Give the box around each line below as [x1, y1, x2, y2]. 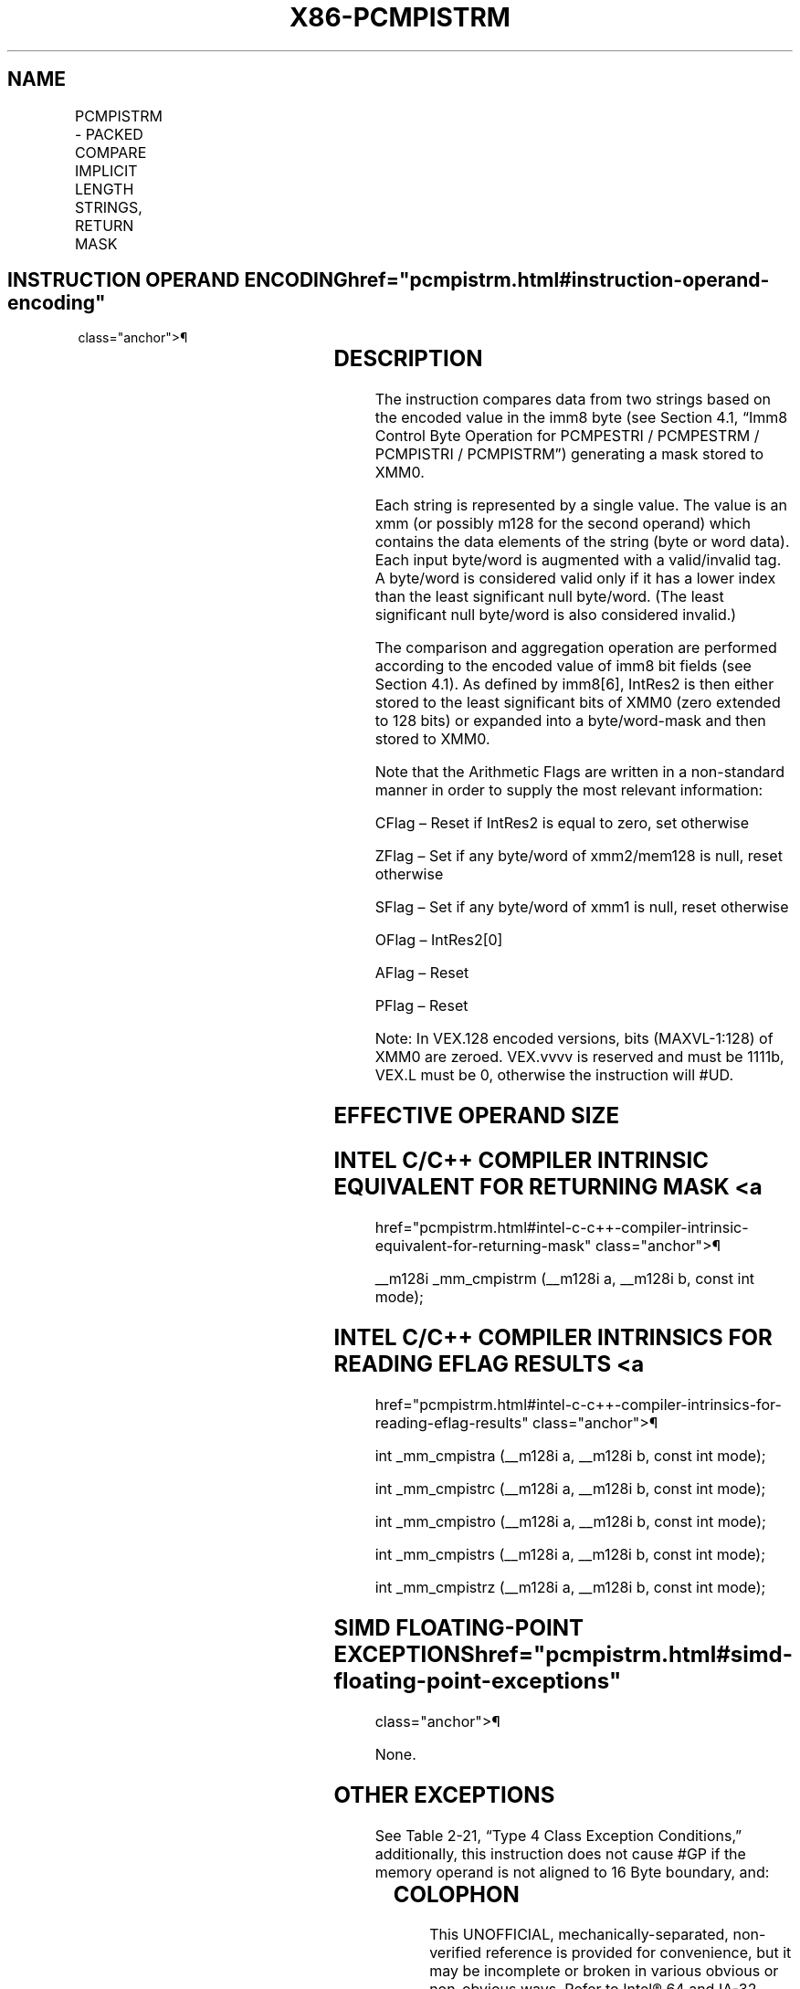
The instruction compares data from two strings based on [374, 390, 772, 409]
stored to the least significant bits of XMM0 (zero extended [374, 693, 781, 712]
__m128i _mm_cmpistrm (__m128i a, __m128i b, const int [374, 1269, 755, 1289]
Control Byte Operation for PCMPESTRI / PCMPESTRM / [374, 426, 760, 446]
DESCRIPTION [333, 345, 483, 373]
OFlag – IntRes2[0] [374, 931, 503, 950]
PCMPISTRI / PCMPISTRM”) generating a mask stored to [374, 445, 764, 464]
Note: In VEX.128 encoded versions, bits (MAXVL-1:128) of [374, 1029, 774, 1048]
